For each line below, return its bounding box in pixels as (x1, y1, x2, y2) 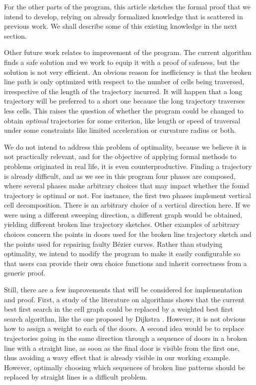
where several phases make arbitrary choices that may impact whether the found (4, 180, 250, 191)
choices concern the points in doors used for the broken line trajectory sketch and (4, 229, 252, 239)
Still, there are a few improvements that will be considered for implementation (4, 284, 243, 295)
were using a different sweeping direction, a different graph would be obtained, (4, 209, 243, 220)
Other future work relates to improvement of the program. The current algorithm (4, 47, 252, 57)
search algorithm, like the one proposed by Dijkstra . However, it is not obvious (4, 313, 246, 324)
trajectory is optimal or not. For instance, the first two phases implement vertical (4, 190, 251, 200)
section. (4, 30, 27, 41)
